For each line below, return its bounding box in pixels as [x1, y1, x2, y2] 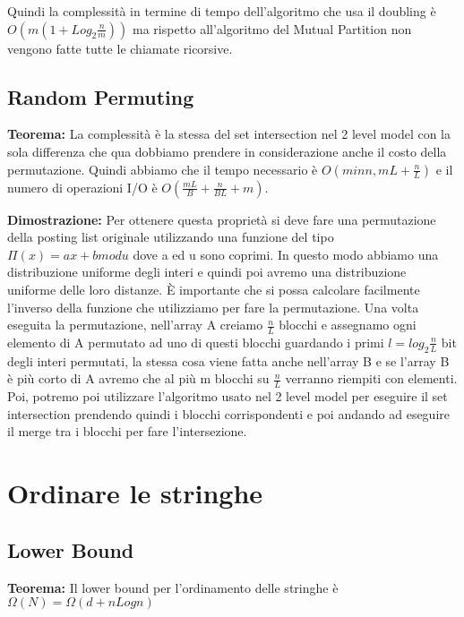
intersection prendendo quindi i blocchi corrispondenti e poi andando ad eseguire [7, 404, 450, 423]
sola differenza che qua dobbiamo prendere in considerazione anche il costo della [7, 141, 447, 160]
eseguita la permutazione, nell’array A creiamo [7, 315, 263, 334]
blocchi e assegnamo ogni [279, 315, 417, 334]
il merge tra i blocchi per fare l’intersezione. [7, 422, 247, 441]
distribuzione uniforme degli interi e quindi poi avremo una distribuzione [7, 262, 407, 281]
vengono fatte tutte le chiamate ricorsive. [7, 39, 233, 57]
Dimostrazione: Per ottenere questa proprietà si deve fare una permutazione [7, 210, 436, 228]
